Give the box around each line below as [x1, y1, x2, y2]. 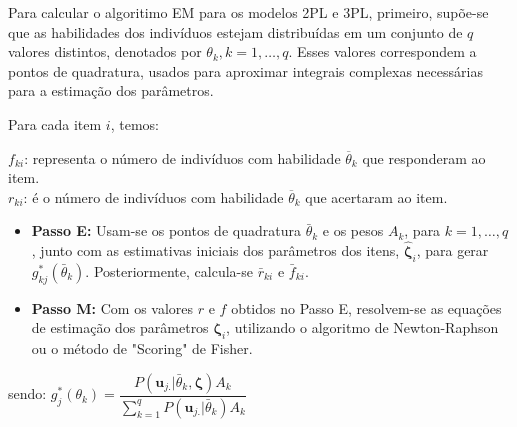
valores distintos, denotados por [8, 41, 202, 62]
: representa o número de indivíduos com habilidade [24, 147, 341, 168]
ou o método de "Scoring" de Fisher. [31, 338, 253, 359]
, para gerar [416, 240, 489, 261]
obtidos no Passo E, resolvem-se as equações [231, 297, 502, 318]
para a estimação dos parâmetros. [8, 80, 214, 101]
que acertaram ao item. [305, 186, 448, 207]
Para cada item [8, 113, 102, 134]
